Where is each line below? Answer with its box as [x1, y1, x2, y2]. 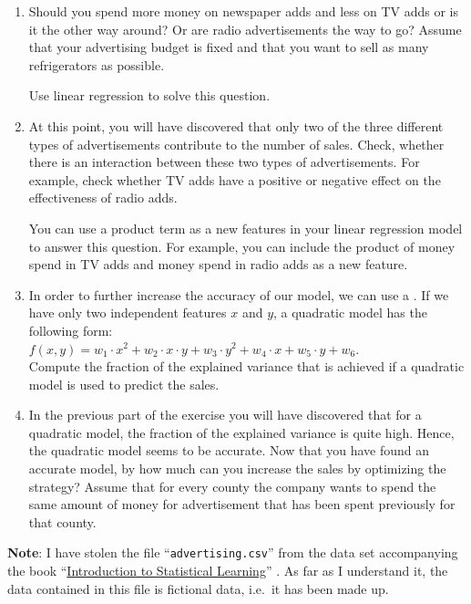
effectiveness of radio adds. [28, 188, 178, 207]
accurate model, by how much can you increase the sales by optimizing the [28, 459, 446, 478]
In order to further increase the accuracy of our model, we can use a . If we [28, 285, 449, 304]
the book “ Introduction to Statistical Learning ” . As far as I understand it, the [7, 561, 448, 580]
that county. [28, 512, 97, 531]
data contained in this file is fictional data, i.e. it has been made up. [7, 578, 389, 598]
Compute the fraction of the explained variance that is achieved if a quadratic [28, 357, 465, 376]
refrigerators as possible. [28, 55, 165, 74]
